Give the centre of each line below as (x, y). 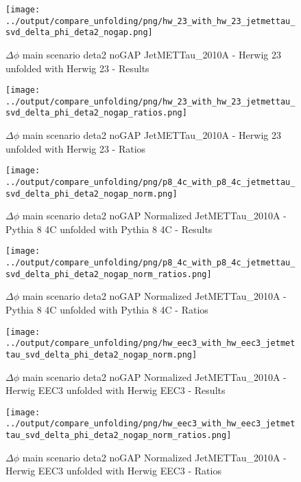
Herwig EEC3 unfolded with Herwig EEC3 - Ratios (113, 471)
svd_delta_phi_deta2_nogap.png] (79, 33)
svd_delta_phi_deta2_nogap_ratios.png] (96, 113)
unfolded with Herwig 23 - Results (77, 68)
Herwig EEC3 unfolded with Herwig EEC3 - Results (116, 390)
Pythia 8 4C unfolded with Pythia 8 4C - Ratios (107, 310)
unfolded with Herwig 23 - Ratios (76, 148)
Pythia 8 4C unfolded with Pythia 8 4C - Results (109, 229)
